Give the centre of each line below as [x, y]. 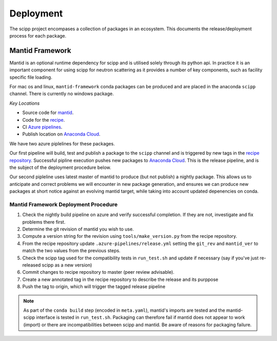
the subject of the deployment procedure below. [60, 167]
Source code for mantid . [48, 112]
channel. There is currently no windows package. [62, 94]
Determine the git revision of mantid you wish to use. [78, 229]
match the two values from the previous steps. [71, 251]
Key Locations [25, 103]
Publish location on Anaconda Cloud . [61, 134]
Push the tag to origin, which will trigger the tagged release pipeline [94, 287]
